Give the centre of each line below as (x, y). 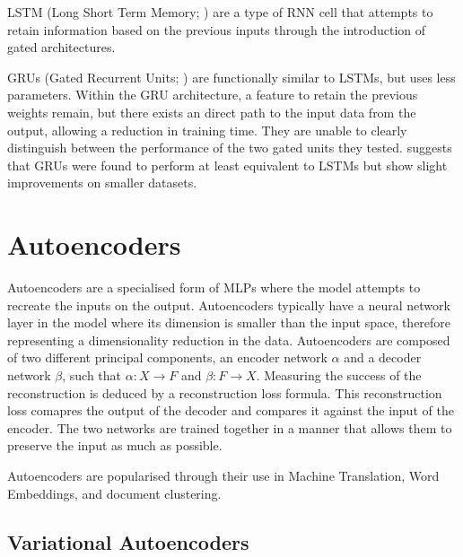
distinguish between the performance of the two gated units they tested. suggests (230, 148)
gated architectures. (61, 47)
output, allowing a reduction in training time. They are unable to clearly (207, 130)
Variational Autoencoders (128, 541)
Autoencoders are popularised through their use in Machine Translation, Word (223, 475)
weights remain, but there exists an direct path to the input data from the (212, 112)
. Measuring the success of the (339, 375)
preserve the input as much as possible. (115, 445)
